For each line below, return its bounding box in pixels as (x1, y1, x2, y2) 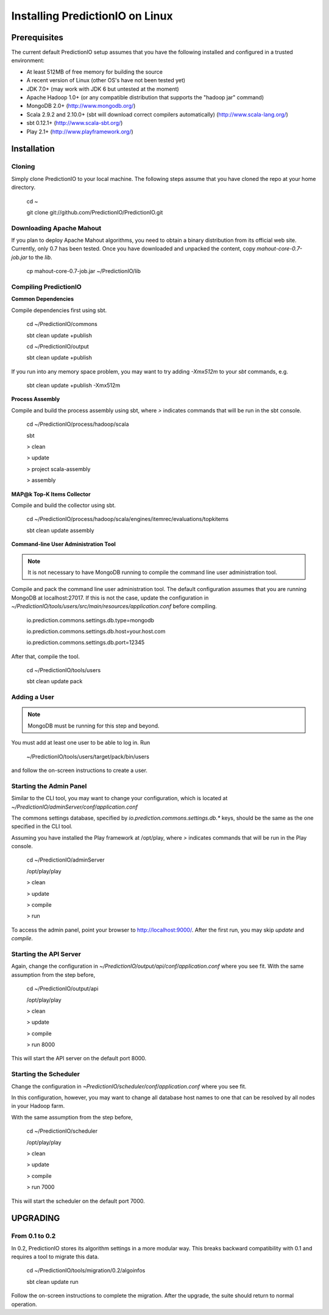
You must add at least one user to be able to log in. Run (11, 739, 150, 746)
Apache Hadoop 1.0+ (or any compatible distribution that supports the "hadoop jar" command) (26, 94, 264, 101)
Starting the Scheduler (11, 1070, 80, 1079)
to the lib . (28, 253, 52, 261)
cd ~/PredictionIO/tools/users (26, 667, 101, 674)
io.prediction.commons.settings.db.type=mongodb (26, 616, 155, 624)
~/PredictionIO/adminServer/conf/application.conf (11, 803, 138, 810)
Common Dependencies (11, 296, 74, 303)
